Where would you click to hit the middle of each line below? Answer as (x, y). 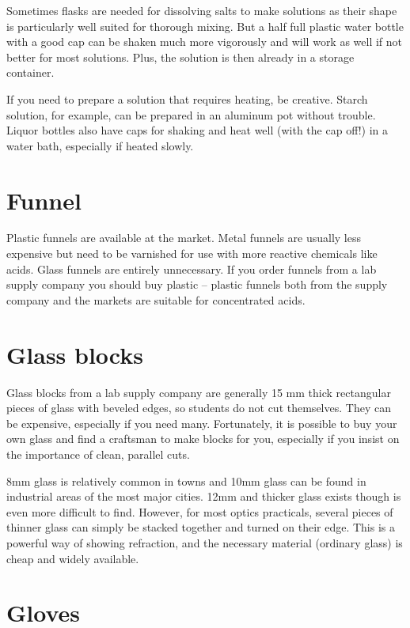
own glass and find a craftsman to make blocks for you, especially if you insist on (203, 439)
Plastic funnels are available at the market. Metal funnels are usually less (184, 238)
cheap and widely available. (73, 558)
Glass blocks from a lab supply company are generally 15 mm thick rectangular (199, 392)
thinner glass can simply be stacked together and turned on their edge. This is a (201, 527)
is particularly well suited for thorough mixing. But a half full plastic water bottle (205, 26)
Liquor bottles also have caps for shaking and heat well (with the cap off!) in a (197, 130)
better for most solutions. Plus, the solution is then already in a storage (180, 57)
